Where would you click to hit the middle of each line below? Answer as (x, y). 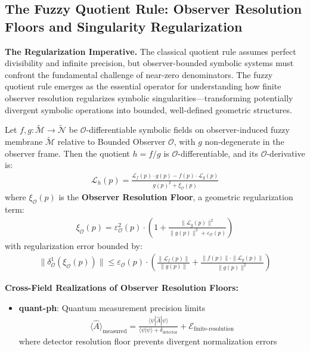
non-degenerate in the (244, 142)
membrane (24, 142)
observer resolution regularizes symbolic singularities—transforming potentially (149, 97)
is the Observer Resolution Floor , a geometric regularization (176, 197)
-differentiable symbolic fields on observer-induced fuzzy (188, 130)
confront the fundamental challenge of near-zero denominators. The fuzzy (139, 74)
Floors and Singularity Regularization (124, 26)
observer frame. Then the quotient (67, 153)
